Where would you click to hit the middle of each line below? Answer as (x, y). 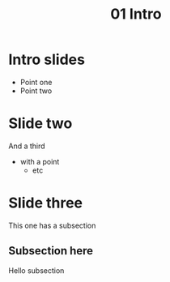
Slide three (46, 203)
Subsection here (51, 251)
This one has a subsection (52, 225)
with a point (40, 161)
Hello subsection (36, 270)
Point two (36, 91)
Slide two (40, 124)
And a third (27, 146)
